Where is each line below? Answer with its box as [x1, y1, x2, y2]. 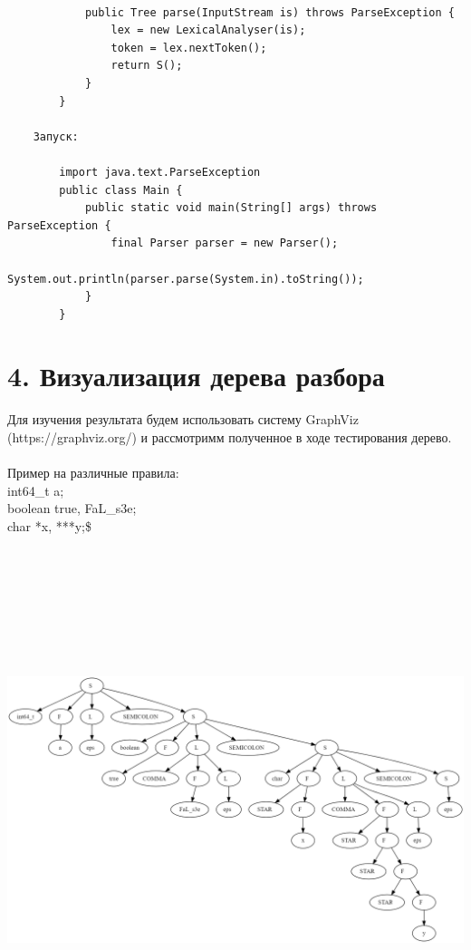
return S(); [111, 59, 183, 73]
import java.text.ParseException [59, 165, 261, 179]
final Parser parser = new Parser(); [111, 237, 339, 250]
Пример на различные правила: [7, 463, 179, 482]
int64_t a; [7, 480, 64, 499]
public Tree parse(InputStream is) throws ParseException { [84, 5, 455, 19]
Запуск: [33, 130, 79, 143]
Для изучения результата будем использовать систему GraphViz [7, 410, 359, 429]
